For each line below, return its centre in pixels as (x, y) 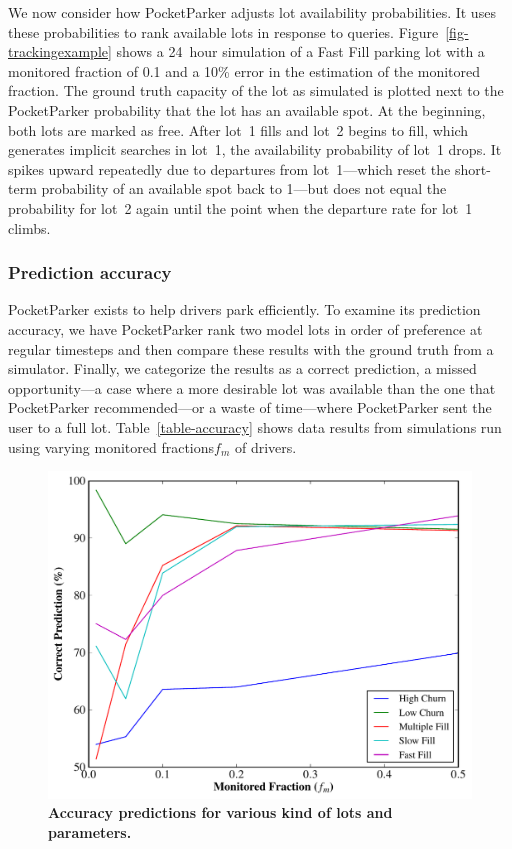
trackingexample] (60, 51)
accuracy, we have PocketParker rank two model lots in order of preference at (245, 328)
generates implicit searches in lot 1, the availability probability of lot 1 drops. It (255, 149)
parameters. (90, 831)
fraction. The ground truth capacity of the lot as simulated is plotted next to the (256, 90)
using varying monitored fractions (111, 446)
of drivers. (265, 446)
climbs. (29, 227)
